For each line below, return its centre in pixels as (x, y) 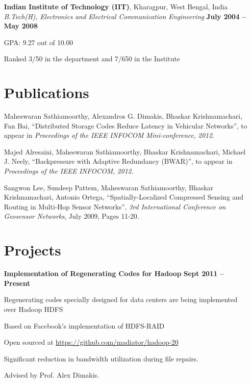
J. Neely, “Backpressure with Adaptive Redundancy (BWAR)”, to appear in (118, 161)
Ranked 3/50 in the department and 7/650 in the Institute (92, 59)
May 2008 (21, 26)
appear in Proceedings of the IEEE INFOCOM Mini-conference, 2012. (109, 135)
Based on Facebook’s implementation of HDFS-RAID (84, 325)
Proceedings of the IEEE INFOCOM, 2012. (69, 171)
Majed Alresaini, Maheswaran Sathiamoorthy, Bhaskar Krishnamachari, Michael (125, 151)
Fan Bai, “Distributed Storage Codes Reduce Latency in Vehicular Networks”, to (126, 125)
